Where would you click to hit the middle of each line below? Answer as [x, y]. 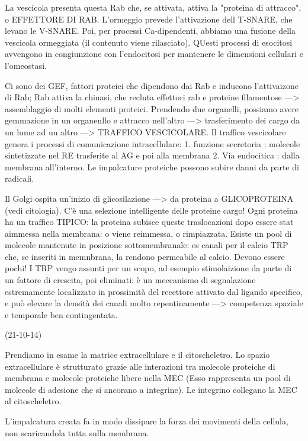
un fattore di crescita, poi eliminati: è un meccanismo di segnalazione [130, 280]
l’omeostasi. [26, 65]
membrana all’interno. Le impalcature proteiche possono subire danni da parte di [152, 166]
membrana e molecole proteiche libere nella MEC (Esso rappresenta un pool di [148, 378]
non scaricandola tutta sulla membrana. [77, 432]
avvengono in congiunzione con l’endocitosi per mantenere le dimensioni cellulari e [154, 54]
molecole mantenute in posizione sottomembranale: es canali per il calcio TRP [147, 245]
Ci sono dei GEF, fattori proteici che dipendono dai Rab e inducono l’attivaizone [152, 85]
